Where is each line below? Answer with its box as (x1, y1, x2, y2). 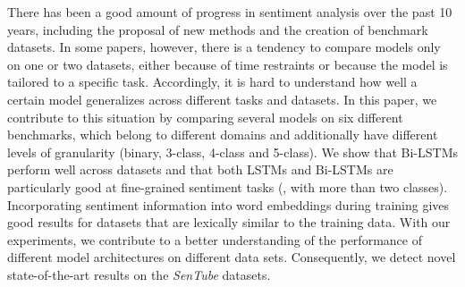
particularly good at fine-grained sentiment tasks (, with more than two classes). (7, 177, 448, 196)
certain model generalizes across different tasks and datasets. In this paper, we (7, 89, 437, 108)
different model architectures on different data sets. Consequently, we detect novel (7, 248, 456, 266)
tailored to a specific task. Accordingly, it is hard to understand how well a (7, 72, 418, 91)
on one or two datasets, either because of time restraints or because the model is (7, 55, 448, 73)
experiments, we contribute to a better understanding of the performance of (7, 230, 422, 249)
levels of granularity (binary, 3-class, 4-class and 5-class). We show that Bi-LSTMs (7, 142, 458, 161)
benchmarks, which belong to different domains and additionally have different (7, 125, 438, 144)
